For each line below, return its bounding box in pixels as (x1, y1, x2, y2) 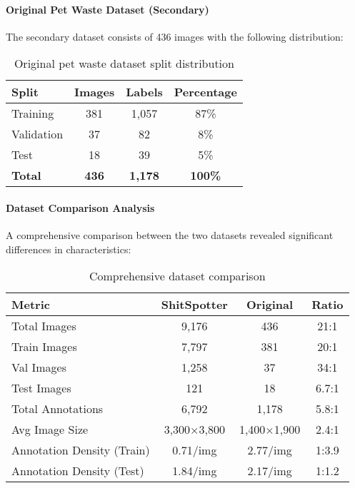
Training (11, 105, 54, 122)
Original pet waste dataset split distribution (14, 55, 234, 72)
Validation (11, 126, 64, 143)
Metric (11, 296, 50, 313)
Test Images (11, 380, 71, 397)
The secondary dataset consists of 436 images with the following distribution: (6, 29, 344, 44)
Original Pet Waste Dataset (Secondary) (6, 1, 209, 16)
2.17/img (247, 462, 292, 479)
